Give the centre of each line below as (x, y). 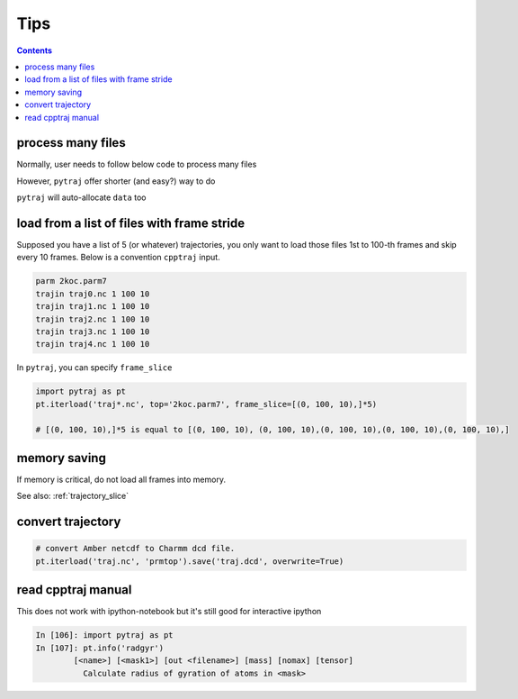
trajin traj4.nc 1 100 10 (93, 344)
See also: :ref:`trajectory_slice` (73, 496)
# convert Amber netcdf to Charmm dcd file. (135, 549)
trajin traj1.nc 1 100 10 (93, 307)
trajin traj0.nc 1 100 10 (93, 294)
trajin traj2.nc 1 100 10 (93, 319)
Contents (35, 50)
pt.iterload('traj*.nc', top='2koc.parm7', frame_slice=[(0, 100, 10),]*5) (206, 404)
